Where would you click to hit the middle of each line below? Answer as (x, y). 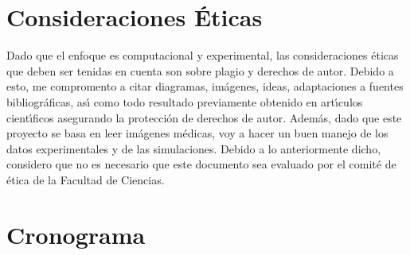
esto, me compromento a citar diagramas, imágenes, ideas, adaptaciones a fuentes (205, 86)
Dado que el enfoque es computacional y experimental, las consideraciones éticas (203, 55)
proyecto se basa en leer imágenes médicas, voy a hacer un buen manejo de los (197, 133)
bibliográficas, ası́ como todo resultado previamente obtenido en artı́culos (185, 101)
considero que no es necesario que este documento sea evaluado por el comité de (201, 164)
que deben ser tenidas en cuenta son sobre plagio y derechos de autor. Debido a (200, 70)
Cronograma (76, 234)
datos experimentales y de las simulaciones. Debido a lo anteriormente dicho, (194, 148)
